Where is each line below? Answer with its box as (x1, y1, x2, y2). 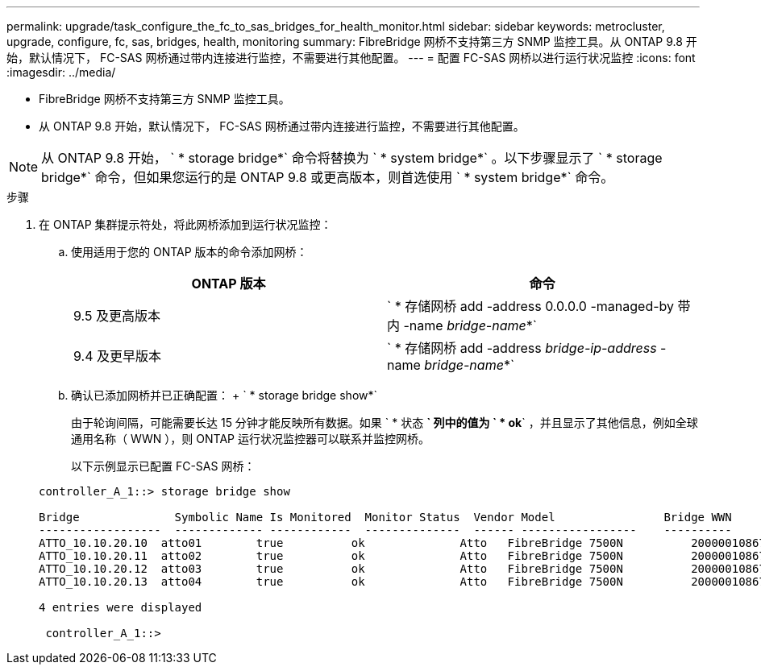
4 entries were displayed (39, 601, 202, 614)
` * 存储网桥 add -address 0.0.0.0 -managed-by (387, 298, 675, 314)
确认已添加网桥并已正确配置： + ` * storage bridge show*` (71, 388, 378, 402)
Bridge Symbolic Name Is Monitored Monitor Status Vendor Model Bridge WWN (39, 511, 732, 524)
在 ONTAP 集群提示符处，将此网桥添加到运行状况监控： (39, 217, 332, 231)
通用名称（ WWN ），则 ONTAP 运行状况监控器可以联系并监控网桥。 (71, 432, 430, 445)
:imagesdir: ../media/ (6, 65, 116, 79)
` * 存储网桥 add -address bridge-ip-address (387, 340, 657, 356)
